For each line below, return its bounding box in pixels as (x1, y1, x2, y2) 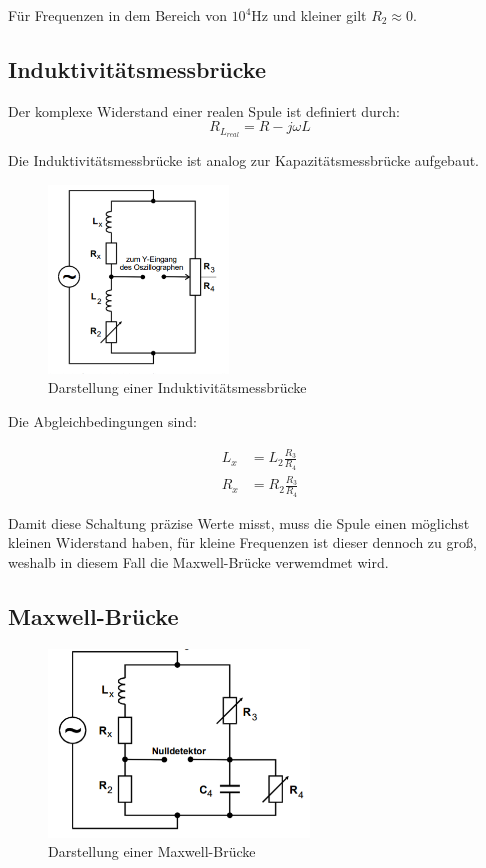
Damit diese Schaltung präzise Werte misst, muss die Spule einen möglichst (8, 512, 470, 533)
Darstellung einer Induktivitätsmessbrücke (48, 377, 307, 398)
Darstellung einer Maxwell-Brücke (48, 841, 256, 862)
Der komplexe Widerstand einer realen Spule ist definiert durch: (8, 100, 400, 121)
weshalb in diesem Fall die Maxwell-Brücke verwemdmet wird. (8, 551, 389, 572)
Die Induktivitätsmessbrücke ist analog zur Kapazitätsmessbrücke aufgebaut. (8, 150, 480, 171)
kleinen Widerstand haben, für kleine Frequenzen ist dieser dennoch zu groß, (8, 532, 477, 553)
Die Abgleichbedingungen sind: (8, 411, 197, 431)
